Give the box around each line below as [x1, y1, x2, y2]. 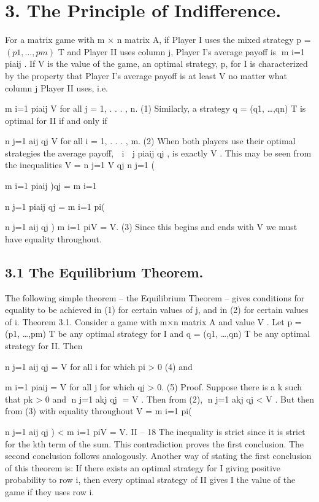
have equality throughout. [5, 232, 102, 245]
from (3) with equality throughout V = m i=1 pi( [5, 404, 192, 417]
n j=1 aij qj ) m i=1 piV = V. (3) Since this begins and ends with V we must [5, 220, 298, 233]
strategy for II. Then [5, 339, 83, 352]
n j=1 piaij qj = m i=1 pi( [5, 199, 105, 212]
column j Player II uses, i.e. [5, 81, 108, 94]
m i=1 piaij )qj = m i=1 [5, 179, 97, 192]
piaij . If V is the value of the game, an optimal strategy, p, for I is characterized [5, 57, 308, 70]
